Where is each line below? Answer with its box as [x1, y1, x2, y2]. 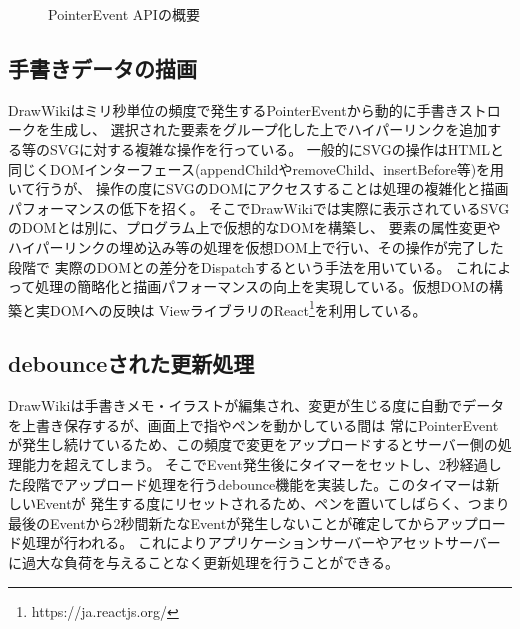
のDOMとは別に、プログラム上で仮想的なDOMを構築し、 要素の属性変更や [8, 217, 501, 238]
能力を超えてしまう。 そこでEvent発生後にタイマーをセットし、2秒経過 [21, 453, 488, 474]
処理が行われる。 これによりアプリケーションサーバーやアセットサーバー [21, 532, 501, 553]
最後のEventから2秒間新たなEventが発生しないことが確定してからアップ [8, 512, 478, 533]
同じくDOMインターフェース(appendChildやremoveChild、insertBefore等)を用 [8, 158, 505, 179]
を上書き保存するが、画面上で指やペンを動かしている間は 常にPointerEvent [8, 414, 499, 435]
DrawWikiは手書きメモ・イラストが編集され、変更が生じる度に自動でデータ [8, 395, 505, 416]
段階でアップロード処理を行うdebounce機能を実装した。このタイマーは [21, 473, 486, 494]
